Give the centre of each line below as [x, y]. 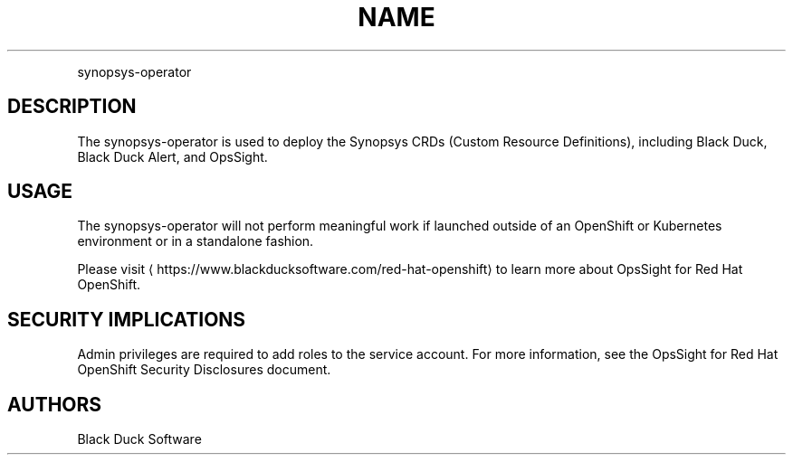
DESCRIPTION [72, 107]
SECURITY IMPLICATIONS [127, 319]
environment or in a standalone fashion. [196, 241]
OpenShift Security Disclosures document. [204, 370]
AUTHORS [55, 404]
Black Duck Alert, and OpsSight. [172, 156]
